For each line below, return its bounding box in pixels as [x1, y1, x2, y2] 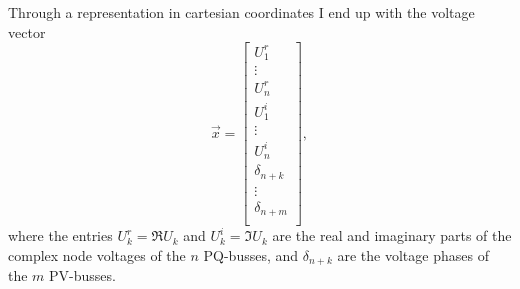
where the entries [8, 225, 113, 246]
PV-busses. [49, 265, 116, 286]
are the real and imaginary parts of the [272, 225, 512, 246]
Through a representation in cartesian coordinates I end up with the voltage [8, 2, 475, 22]
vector [8, 21, 46, 42]
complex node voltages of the [8, 244, 186, 265]
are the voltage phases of [337, 244, 489, 265]
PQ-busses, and [203, 244, 299, 265]
